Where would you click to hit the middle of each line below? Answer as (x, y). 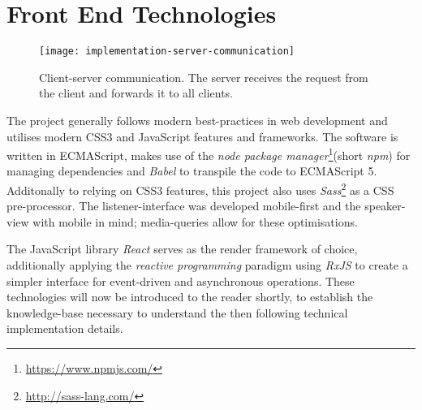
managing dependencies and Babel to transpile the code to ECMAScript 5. (192, 171)
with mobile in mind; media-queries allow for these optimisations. (195, 221)
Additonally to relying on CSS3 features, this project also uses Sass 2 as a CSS (200, 189)
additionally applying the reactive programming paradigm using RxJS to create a (207, 265)
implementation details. (65, 328)
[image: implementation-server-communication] (167, 52)
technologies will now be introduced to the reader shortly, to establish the (190, 297)
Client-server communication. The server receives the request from (204, 77)
